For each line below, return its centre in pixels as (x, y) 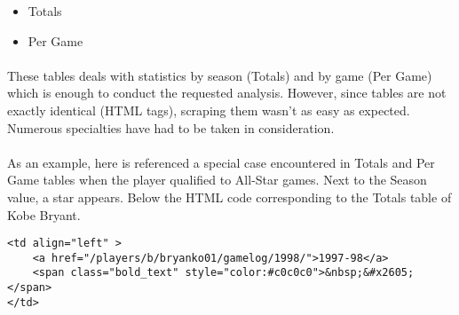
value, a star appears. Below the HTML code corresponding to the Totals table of (229, 197)
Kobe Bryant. (44, 214)
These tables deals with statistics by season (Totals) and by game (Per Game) (220, 75)
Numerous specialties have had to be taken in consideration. (171, 127)
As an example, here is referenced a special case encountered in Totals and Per (221, 162)
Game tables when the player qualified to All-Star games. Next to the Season (217, 180)
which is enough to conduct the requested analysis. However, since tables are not (227, 93)
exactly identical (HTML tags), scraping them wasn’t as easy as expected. (209, 110)
